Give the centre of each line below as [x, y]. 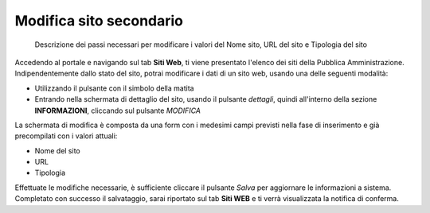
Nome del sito [57, 150]
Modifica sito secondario [99, 21]
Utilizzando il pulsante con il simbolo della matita [114, 88]
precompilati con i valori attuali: [66, 136]
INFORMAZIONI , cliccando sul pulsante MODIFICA [117, 110]
